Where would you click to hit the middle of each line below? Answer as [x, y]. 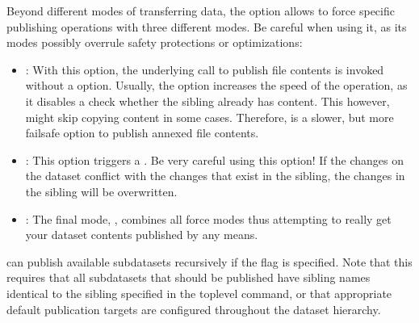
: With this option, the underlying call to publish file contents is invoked [205, 69]
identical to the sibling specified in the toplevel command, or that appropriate [199, 293]
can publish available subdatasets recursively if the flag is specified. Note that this [209, 261]
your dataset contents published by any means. [142, 235]
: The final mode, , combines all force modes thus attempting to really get [208, 218]
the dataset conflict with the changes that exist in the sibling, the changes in [215, 176]
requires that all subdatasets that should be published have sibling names [189, 277]
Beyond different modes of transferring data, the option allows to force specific [201, 10]
